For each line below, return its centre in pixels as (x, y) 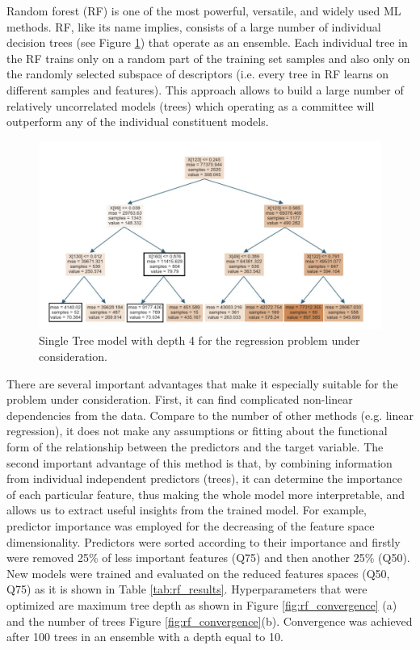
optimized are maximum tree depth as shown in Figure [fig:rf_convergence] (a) (202, 604)
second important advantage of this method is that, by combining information (199, 462)
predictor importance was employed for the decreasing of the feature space (191, 525)
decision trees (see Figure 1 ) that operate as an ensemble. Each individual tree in (207, 42)
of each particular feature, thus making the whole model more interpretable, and (206, 494)
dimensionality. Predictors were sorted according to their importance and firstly (204, 541)
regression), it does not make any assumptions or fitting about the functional (197, 431)
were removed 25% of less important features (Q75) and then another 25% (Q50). (208, 558)
